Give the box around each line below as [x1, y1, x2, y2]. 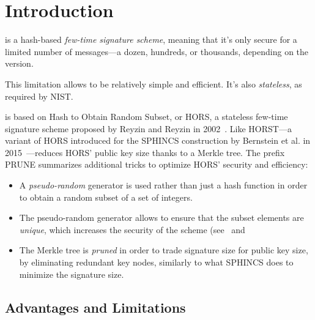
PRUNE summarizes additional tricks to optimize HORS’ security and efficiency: [5, 158, 308, 171]
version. [5, 57, 34, 70]
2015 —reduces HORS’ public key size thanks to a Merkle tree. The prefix [5, 146, 285, 158]
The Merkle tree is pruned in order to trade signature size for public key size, [19, 244, 308, 256]
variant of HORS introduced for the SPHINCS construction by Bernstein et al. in [5, 134, 311, 147]
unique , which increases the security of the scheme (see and [19, 223, 245, 236]
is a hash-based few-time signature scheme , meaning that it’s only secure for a [5, 33, 297, 46]
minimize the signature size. [19, 267, 124, 280]
